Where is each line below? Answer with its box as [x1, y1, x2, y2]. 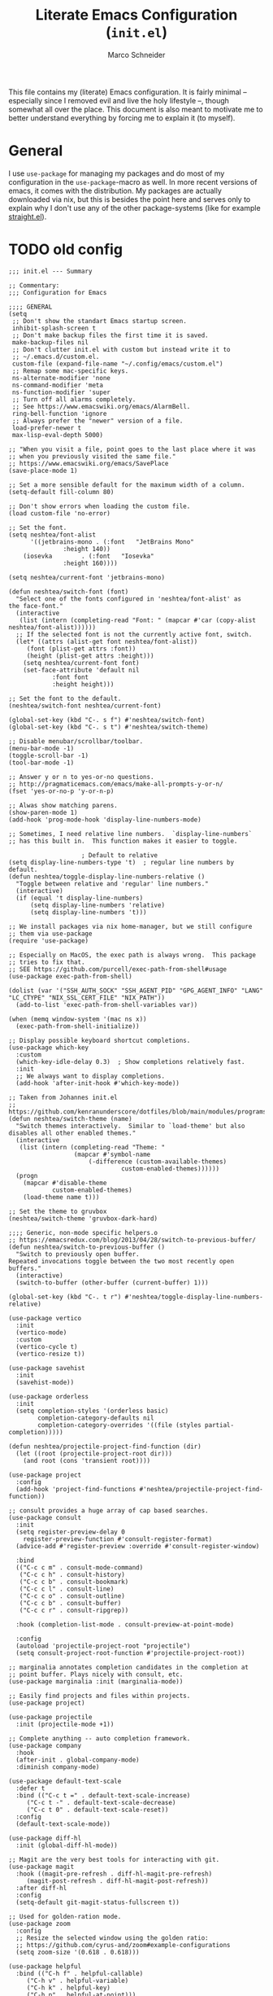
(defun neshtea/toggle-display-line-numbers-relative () [8, 873, 206, 881]
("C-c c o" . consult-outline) [19, 1591, 126, 1600]
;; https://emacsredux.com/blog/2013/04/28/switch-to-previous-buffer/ [8, 1236, 256, 1244]
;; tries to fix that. [8, 958, 85, 966]
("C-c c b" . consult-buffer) [19, 1599, 122, 1607]
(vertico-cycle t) [15, 1342, 79, 1350]
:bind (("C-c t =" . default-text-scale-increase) [15, 1791, 191, 1800]
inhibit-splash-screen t [11, 324, 96, 332]
